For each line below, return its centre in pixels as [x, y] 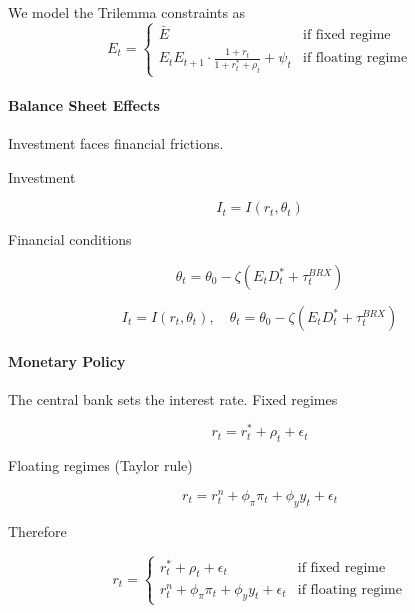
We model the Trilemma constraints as [127, 12]
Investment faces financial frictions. [116, 143]
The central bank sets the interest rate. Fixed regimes [173, 398]
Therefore [37, 530]
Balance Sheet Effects [84, 105]
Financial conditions [70, 239]
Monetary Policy [67, 360]
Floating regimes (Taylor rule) [100, 465]
